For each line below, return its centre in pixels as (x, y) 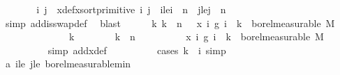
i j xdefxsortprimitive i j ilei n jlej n (131, 9)
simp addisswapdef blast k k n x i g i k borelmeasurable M (170, 23)
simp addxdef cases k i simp (137, 50)
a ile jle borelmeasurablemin (68, 64)
